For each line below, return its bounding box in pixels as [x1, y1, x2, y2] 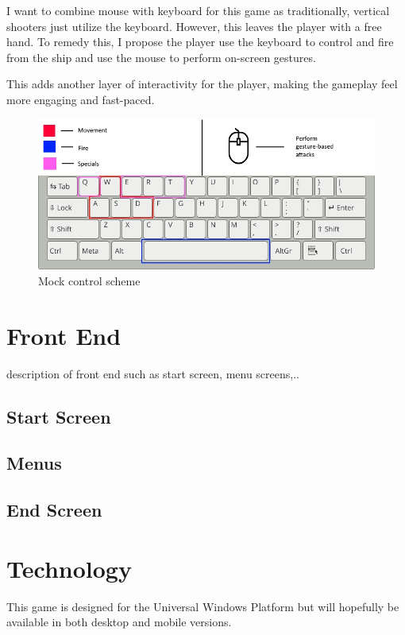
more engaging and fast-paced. [6, 91, 155, 107]
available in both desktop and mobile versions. [6, 614, 232, 630]
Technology [6, 552, 132, 584]
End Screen [6, 498, 102, 522]
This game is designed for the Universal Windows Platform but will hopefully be [6, 598, 399, 614]
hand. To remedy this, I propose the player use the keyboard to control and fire [6, 33, 394, 50]
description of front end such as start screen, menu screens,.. [6, 365, 299, 381]
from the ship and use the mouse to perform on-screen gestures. [6, 48, 316, 65]
